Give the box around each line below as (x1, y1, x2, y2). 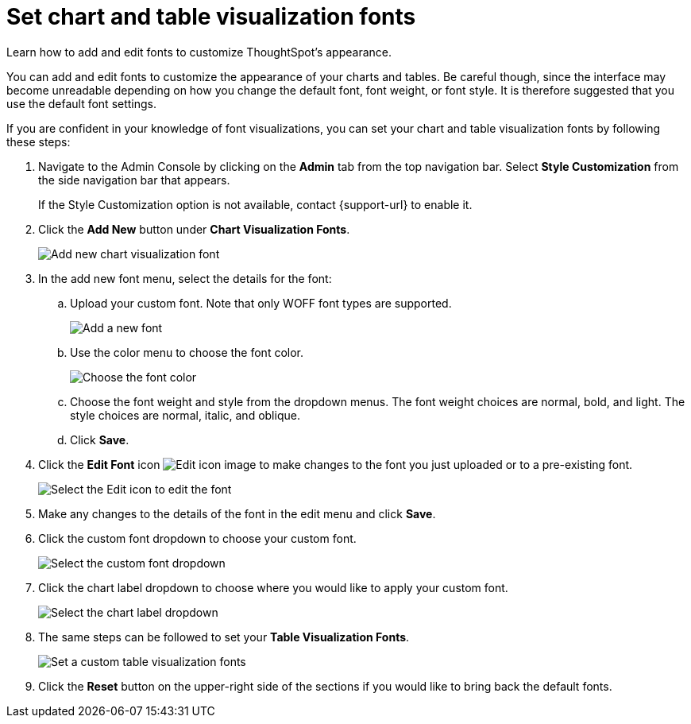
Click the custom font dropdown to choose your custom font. (38, 531, 357, 545)
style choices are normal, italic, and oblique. (70, 408, 300, 422)
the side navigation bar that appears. (38, 172, 230, 187)
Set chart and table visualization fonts (6, 3, 416, 30)
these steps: (6, 134, 71, 149)
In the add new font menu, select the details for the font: (38, 271, 332, 285)
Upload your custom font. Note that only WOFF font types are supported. (70, 296, 452, 310)
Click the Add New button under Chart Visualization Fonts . (38, 222, 350, 236)
